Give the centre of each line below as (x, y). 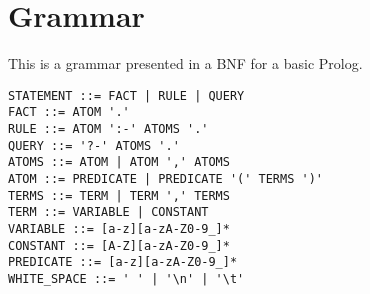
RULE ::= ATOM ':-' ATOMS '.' (108, 129)
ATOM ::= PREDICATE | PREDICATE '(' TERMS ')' (165, 179)
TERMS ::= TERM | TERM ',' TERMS (119, 195)
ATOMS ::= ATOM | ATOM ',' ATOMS (119, 162)
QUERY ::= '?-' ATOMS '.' (94, 145)
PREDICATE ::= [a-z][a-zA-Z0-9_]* (123, 262)
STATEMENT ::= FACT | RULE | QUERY (126, 95)
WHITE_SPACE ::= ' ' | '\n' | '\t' (126, 278)
